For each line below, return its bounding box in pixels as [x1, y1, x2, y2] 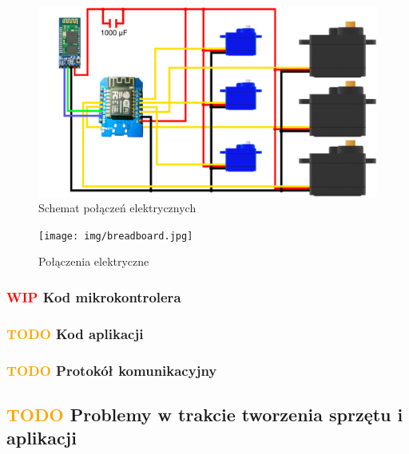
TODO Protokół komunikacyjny [6, 360, 217, 380]
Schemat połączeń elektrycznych [38, 199, 197, 216]
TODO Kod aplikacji [6, 323, 144, 343]
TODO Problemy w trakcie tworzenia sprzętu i [6, 401, 403, 426]
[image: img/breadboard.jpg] [38, 230, 193, 242]
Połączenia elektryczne [38, 253, 149, 270]
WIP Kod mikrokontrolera [6, 286, 181, 306]
